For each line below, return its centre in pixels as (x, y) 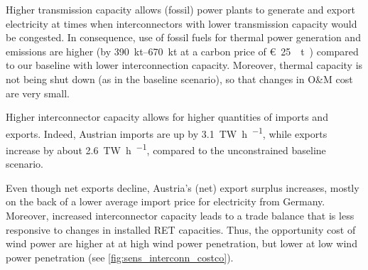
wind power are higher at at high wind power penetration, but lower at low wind (182, 243)
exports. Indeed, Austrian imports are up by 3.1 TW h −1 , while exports (167, 132)
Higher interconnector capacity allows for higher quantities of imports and (167, 117)
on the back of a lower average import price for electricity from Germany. (166, 201)
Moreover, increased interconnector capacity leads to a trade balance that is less (180, 216)
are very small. (38, 93)
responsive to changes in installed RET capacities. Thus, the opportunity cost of (181, 229)
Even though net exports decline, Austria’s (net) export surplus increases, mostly (183, 187)
